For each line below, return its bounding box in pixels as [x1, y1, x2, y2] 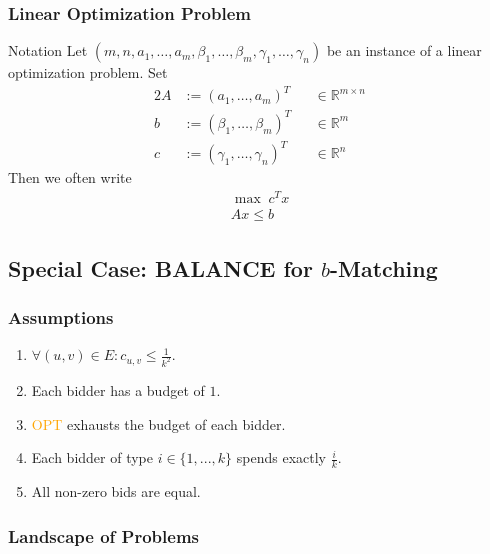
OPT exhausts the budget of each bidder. [31, 413, 286, 434]
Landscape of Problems [8, 523, 199, 548]
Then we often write [8, 167, 132, 188]
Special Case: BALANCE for [8, 252, 313, 283]
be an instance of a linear [326, 40, 482, 61]
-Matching [329, 252, 438, 283]
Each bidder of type [31, 447, 153, 468]
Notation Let [8, 40, 88, 61]
